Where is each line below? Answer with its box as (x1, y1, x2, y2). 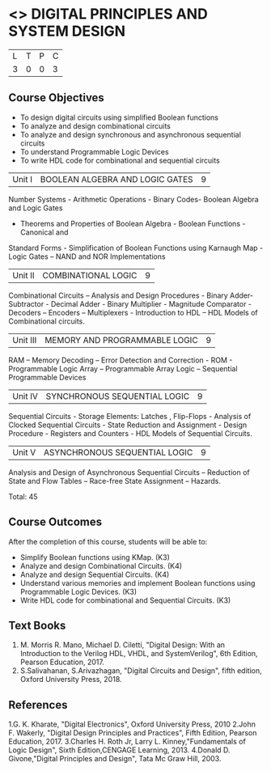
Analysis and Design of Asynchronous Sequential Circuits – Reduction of (8, 467, 250, 477)
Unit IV (12, 390, 39, 401)
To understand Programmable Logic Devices (19, 146, 169, 156)
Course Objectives (8, 91, 105, 105)
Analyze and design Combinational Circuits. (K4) (19, 561, 183, 570)
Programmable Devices (8, 372, 87, 382)
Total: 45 (8, 491, 38, 502)
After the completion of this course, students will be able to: (8, 536, 208, 546)
